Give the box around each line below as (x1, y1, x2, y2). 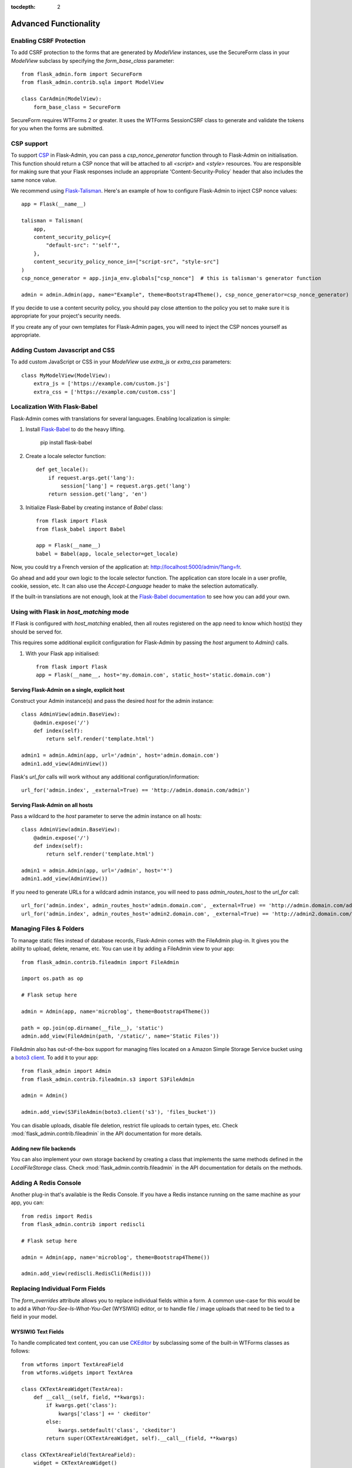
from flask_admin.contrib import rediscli (21, 1221, 145, 1228)
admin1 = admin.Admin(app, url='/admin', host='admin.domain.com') (21, 752, 219, 759)
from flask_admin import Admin (21, 1068, 111, 1075)
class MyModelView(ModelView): (21, 372, 111, 379)
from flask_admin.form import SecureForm (21, 70, 142, 78)
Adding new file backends (11, 1145, 76, 1152)
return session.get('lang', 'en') (48, 491, 148, 497)
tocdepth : (11, 4, 36, 10)
